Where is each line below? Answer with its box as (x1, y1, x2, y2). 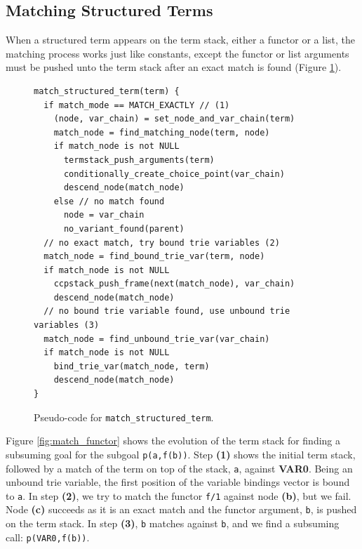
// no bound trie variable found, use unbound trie (43, 306, 290, 317)
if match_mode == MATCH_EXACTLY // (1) (43, 100, 230, 110)
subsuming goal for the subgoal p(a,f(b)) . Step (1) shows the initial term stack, (6, 447, 356, 461)
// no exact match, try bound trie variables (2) (43, 237, 280, 248)
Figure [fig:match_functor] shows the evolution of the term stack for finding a (6, 433, 341, 448)
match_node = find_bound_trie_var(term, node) (43, 251, 265, 262)
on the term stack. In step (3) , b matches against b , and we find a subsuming (6, 516, 340, 531)
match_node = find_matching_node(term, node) (53, 127, 270, 138)
